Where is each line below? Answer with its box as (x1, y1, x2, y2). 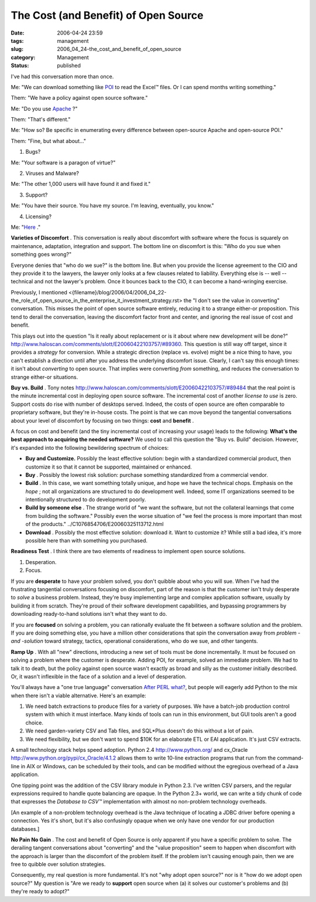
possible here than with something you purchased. (25, 537, 147, 544)
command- (277, 754, 304, 762)
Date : (11, 29, 25, 36)
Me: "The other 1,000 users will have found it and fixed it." (11, 181, 151, 188)
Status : (11, 62, 29, 69)
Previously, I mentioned (11, 289, 67, 296)
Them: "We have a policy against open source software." (11, 94, 148, 101)
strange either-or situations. (11, 373, 78, 381)
